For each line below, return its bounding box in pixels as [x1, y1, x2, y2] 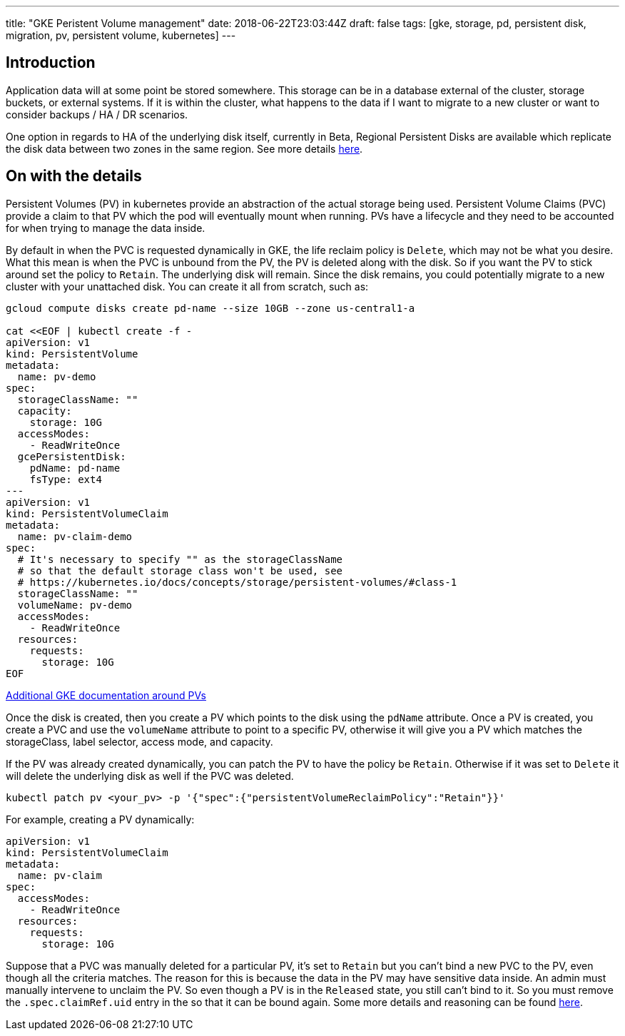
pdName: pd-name [29, 462, 121, 474]
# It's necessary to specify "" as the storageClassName [17, 553, 343, 565]
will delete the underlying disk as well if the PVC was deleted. [6, 769, 294, 782]
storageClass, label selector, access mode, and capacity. [6, 735, 273, 748]
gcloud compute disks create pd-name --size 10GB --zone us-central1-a [6, 302, 415, 314]
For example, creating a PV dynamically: [6, 813, 195, 826]
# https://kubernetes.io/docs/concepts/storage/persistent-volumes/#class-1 [17, 576, 457, 588]
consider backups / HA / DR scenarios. [6, 108, 188, 121]
